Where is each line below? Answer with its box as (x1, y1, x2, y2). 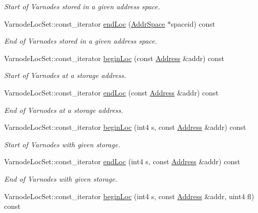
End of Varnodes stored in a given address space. (4, 35, 157, 46)
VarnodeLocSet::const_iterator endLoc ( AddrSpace (4, 18, 165, 29)
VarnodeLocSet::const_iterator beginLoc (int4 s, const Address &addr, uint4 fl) (4, 190, 254, 201)
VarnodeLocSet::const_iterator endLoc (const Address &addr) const (4, 87, 219, 98)
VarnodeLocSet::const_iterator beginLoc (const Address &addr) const (4, 52, 224, 63)
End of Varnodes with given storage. (4, 173, 117, 184)
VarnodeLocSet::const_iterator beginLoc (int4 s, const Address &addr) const (4, 122, 246, 132)
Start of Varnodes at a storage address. (4, 70, 126, 81)
